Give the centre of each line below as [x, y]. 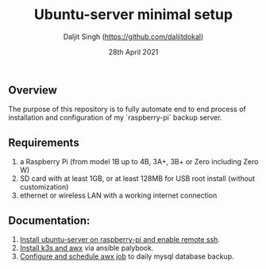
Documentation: [49, 220]
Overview [33, 90]
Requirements [44, 142]
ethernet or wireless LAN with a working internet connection [118, 195]
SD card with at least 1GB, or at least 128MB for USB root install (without [137, 179]
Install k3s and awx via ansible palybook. [87, 248]
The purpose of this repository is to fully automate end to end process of [127, 110]
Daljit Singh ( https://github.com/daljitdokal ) [133, 37]
